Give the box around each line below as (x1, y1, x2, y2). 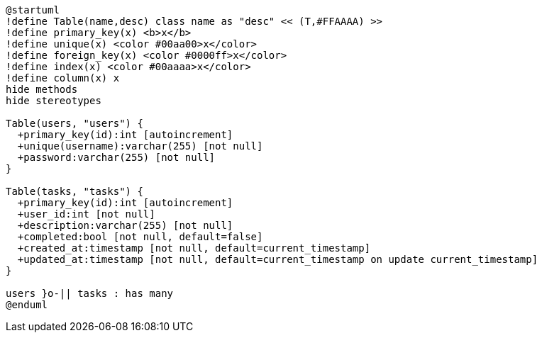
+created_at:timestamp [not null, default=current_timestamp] (17, 242, 371, 254)
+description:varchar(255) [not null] (17, 220, 233, 231)
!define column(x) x (6, 72, 120, 84)
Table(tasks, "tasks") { (6, 186, 143, 197)
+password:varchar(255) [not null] (17, 152, 216, 163)
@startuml (6, 4, 60, 16)
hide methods (6, 84, 78, 95)
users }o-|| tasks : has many (6, 288, 174, 299)
